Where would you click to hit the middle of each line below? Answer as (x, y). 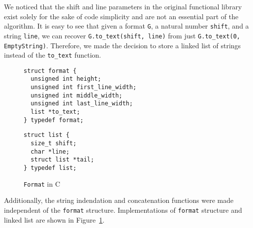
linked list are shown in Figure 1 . (54, 219)
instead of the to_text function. (53, 55)
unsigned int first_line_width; (84, 87)
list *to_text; (55, 112)
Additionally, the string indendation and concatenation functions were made (119, 200)
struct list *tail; (63, 160)
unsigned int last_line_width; (82, 104)
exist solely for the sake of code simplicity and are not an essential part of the (121, 16)
